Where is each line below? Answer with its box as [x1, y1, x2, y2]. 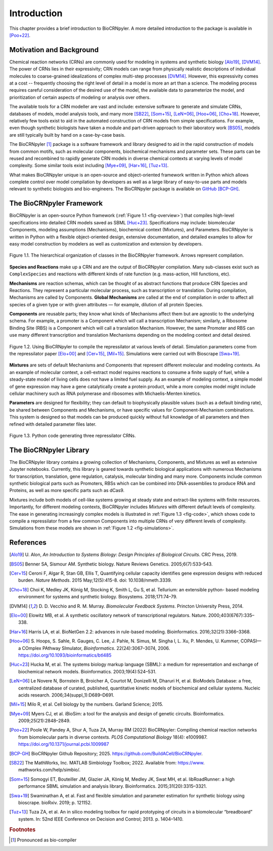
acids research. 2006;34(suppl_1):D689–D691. [18, 692, 115, 698]
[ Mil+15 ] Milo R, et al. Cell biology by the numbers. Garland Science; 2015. [9, 701, 164, 707]
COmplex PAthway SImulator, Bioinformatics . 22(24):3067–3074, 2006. [22, 645, 170, 651]
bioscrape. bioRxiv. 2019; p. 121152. [18, 799, 92, 805]
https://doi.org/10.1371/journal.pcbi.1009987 [18, 741, 109, 747]
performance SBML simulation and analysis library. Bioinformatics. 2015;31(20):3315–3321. [18, 783, 207, 789]
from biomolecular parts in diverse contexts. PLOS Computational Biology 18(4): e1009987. [18, 734, 208, 740]
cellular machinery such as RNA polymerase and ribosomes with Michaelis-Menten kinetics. [9, 390, 202, 396]
